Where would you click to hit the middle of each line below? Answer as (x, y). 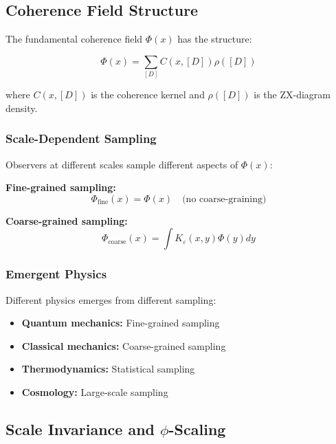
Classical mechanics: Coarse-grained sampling (124, 345)
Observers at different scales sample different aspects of (122, 164)
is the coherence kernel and (148, 95)
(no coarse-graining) (224, 199)
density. (22, 108)
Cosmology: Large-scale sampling (95, 391)
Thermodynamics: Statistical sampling (108, 369)
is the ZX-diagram (292, 95)
